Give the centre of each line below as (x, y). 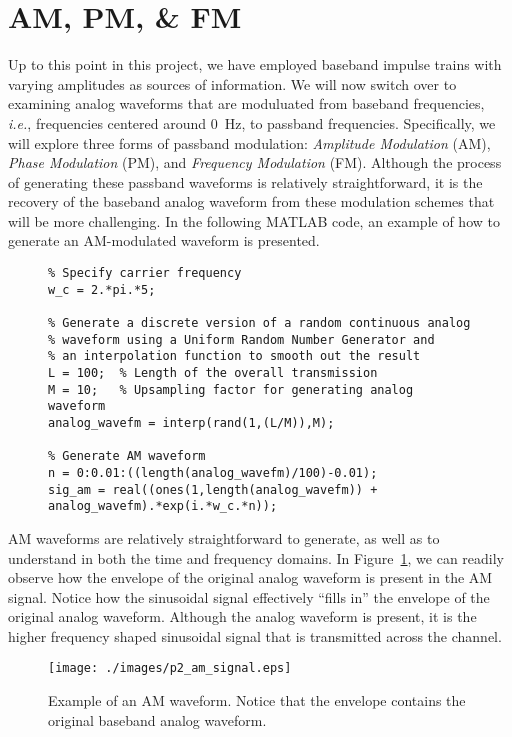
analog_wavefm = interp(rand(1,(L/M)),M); (191, 422)
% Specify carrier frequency (145, 273)
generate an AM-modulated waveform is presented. (164, 240)
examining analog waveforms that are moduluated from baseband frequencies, (246, 103)
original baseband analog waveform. (157, 719)
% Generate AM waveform (127, 456)
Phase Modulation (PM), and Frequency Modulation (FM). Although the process (255, 162)
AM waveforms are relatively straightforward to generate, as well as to (224, 537)
